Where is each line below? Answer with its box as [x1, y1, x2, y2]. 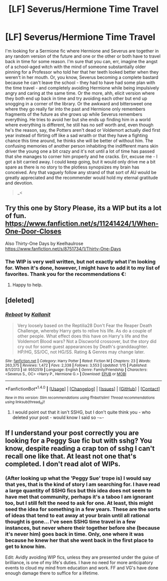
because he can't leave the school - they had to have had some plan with [5, 80, 156, 85]
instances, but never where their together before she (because [5, 524, 160, 531]
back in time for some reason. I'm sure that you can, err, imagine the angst [5, 58, 158, 64]
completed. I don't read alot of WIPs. [5, 460, 121, 468]
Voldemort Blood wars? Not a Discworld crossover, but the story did [17, 338, 157, 344]
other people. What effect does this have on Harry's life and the [17, 333, 148, 339]
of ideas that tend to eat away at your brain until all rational [5, 512, 150, 519]
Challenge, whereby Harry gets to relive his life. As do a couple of [17, 328, 152, 333]
